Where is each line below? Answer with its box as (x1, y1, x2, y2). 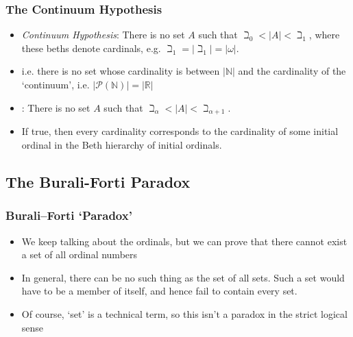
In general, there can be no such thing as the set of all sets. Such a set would (21, 270, 345, 284)
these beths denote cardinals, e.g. (21, 40, 161, 55)
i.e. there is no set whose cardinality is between (21, 64, 220, 78)
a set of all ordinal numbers (21, 247, 138, 262)
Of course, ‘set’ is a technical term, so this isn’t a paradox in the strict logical (21, 306, 348, 321)
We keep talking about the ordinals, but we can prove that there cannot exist (21, 234, 348, 248)
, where (308, 27, 340, 42)
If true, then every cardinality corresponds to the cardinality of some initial (21, 124, 339, 138)
